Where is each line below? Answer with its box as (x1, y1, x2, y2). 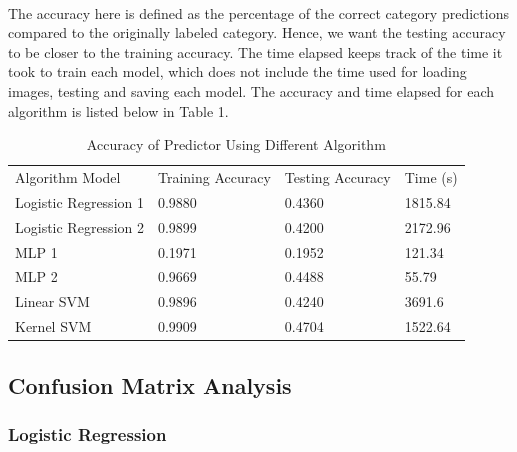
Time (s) (404, 167, 458, 187)
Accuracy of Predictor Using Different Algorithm (86, 134, 386, 155)
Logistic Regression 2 (15, 216, 144, 237)
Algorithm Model (15, 167, 121, 187)
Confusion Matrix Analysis (8, 369, 292, 400)
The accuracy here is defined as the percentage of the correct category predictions (8, 2, 509, 23)
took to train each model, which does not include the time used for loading (8, 61, 467, 82)
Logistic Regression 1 (15, 191, 144, 212)
